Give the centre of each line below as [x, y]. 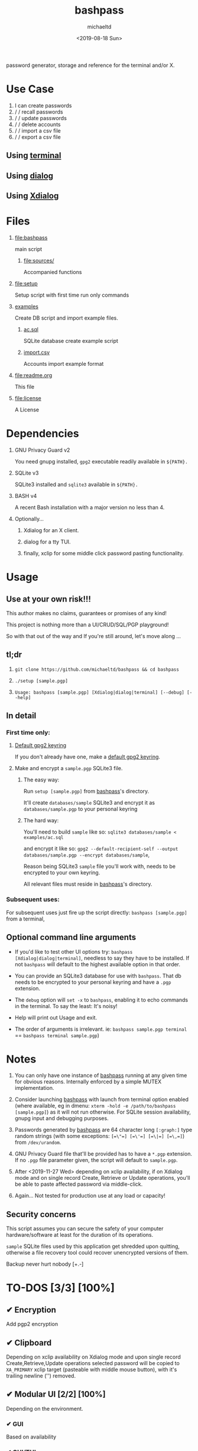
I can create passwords [43, 105]
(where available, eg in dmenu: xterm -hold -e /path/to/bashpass [95, 1106]
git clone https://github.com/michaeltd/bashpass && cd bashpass [97, 670]
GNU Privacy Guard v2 [42, 450]
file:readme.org [33, 375]
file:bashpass [31, 237]
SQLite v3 [27, 473]
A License [27, 410]
